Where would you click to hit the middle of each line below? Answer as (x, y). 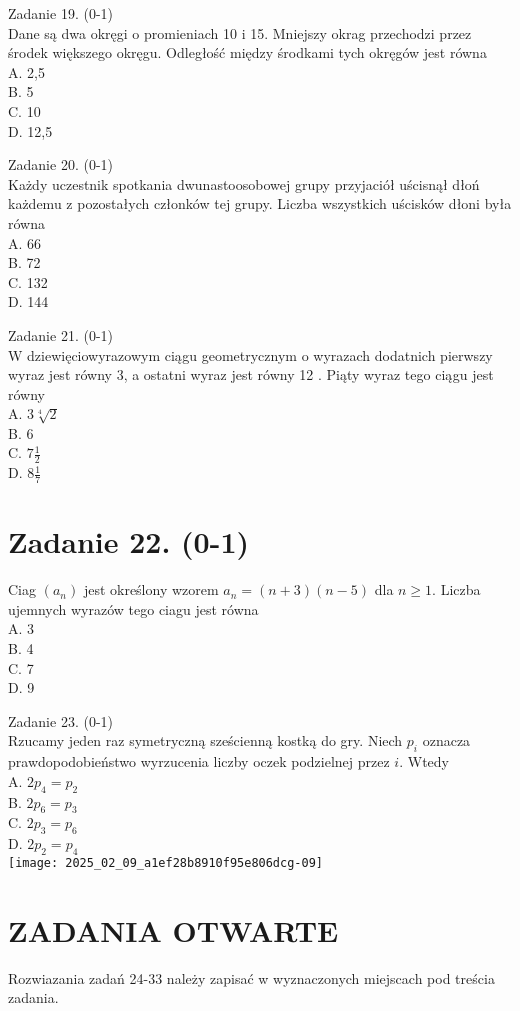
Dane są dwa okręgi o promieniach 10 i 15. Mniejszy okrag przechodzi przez (240, 32)
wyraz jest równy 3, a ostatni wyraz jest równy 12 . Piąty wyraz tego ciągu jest (251, 374)
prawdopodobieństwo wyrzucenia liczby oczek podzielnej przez (199, 761)
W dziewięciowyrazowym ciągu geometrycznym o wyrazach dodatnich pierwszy (250, 354)
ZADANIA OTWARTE (173, 929)
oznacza (446, 740)
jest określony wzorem (151, 589)
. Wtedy (424, 761)
